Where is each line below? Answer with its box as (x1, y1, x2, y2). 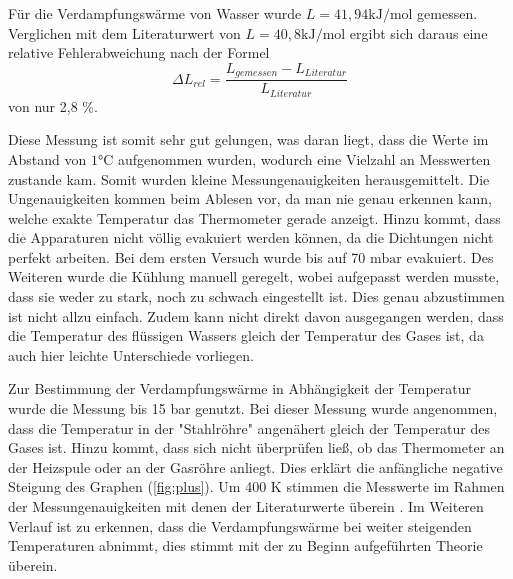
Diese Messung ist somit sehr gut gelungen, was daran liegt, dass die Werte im (8, 129, 489, 150)
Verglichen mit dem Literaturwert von (8, 22, 241, 43)
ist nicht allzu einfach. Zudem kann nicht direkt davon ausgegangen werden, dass (8, 305, 504, 326)
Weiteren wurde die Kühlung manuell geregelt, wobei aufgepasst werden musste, (8, 266, 500, 287)
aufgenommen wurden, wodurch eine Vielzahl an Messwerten (117, 148, 491, 169)
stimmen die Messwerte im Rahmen (286, 476, 505, 497)
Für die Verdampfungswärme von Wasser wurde (8, 3, 302, 23)
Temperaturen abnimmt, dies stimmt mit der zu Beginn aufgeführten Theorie (8, 535, 483, 556)
